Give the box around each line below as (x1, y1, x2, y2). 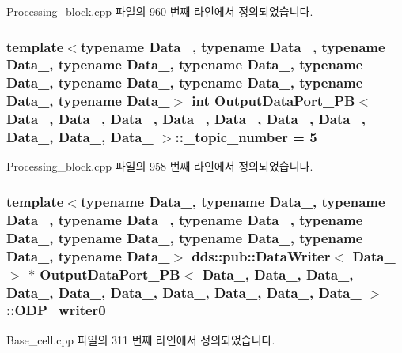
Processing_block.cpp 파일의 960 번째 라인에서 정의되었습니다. (6, 3, 313, 19)
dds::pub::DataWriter (192, 246, 331, 265)
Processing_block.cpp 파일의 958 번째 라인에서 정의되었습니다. (6, 158, 313, 175)
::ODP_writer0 (6, 300, 106, 320)
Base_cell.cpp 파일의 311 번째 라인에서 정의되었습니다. (6, 331, 275, 347)
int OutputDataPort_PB (192, 91, 355, 111)
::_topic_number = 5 (175, 127, 317, 147)
